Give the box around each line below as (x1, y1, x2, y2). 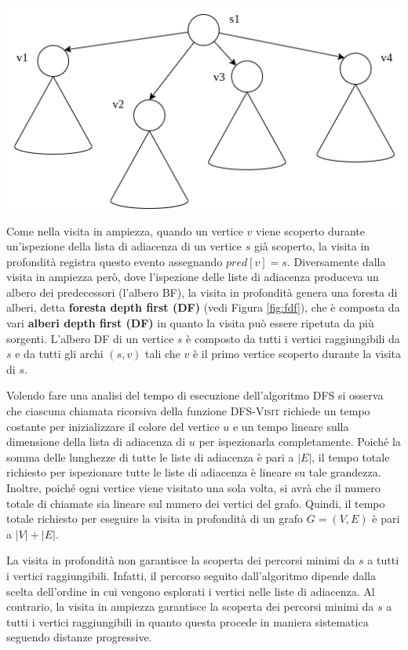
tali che (145, 345, 180, 362)
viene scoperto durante (256, 222, 365, 239)
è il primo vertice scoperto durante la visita (192, 345, 402, 362)
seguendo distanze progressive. (6, 629, 152, 645)
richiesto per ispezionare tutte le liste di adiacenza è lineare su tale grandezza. (6, 464, 381, 480)
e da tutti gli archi (15, 345, 104, 362)
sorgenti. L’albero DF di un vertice (6, 330, 174, 346)
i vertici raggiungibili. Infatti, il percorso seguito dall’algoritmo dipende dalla (6, 567, 376, 583)
